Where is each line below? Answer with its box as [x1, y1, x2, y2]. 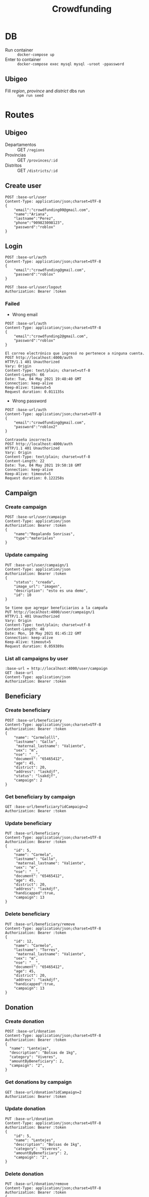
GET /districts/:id [17, 167, 58, 173]
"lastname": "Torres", [14, 947, 60, 952]
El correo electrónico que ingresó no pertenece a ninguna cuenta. [5, 351, 145, 356]
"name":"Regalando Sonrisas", [14, 532, 75, 537]
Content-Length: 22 [5, 458, 45, 463]
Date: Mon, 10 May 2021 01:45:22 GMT [5, 631, 82, 636]
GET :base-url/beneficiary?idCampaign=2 [5, 804, 89, 809]
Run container [5, 47, 33, 53]
